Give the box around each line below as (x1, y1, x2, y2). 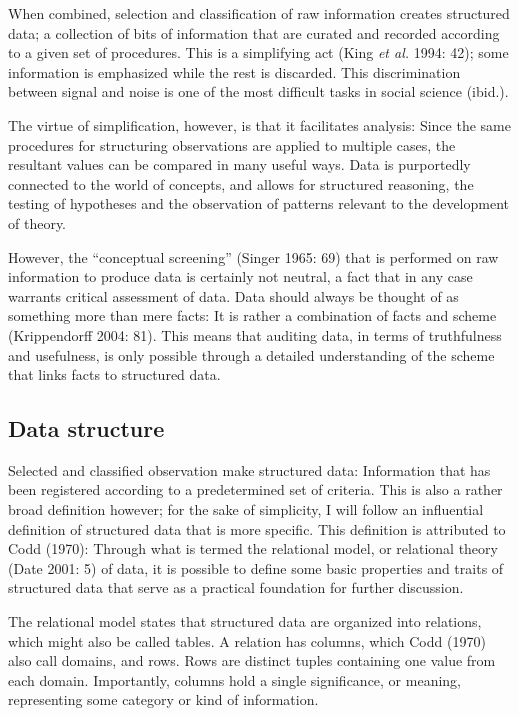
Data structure (8, 413, 165, 444)
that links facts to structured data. (8, 364, 221, 385)
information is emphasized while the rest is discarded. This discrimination (8, 61, 461, 82)
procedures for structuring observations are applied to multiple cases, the (8, 134, 456, 155)
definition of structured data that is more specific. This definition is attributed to (8, 518, 506, 539)
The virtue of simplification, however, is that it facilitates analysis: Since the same (8, 114, 511, 135)
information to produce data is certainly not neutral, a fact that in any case (8, 266, 473, 287)
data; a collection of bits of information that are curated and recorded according (8, 22, 500, 43)
